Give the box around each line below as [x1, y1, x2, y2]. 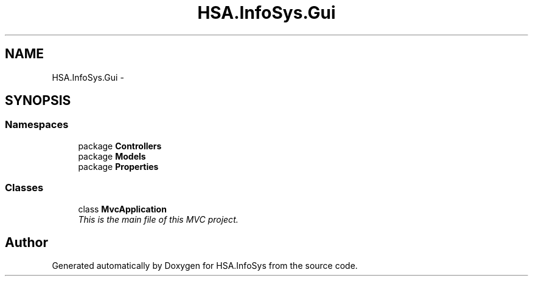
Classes [5, 181, 44, 194]
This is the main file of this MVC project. [78, 214, 239, 225]
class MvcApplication [78, 203, 167, 214]
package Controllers [78, 140, 162, 151]
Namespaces [5, 118, 69, 131]
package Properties [78, 161, 159, 172]
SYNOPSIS [5, 93, 71, 109]
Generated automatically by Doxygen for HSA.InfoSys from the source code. [52, 260, 358, 271]
